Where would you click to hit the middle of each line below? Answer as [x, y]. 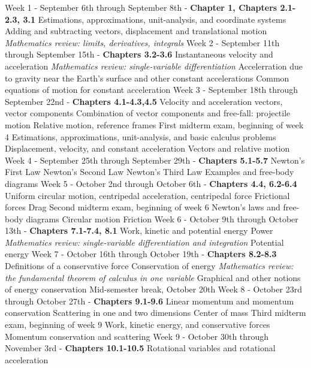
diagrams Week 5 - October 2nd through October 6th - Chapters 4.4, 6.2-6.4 [151, 183]
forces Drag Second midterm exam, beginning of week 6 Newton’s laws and [143, 207]
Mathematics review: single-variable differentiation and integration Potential [144, 242]
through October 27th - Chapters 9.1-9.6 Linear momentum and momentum [150, 301]
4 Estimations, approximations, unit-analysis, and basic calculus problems [141, 136]
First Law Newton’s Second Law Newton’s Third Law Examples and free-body [150, 172]
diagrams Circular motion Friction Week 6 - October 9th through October [162, 218]
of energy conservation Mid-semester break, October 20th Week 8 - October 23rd [153, 289]
